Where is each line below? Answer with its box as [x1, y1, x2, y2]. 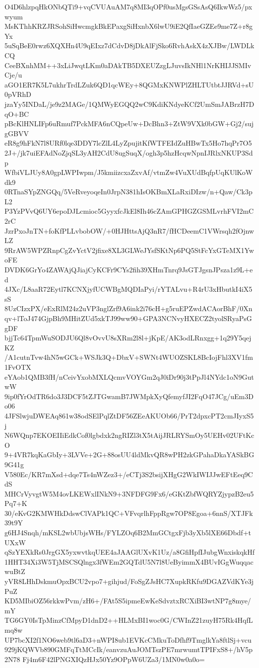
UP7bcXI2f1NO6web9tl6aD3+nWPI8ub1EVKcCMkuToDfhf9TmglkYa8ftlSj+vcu [4, 634, 252, 645]
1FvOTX [4, 361, 31, 372]
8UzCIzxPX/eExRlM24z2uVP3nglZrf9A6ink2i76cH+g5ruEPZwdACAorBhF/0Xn [4, 303, 253, 314]
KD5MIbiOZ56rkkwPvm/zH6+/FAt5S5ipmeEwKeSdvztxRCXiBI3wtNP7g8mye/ [4, 595, 251, 606]
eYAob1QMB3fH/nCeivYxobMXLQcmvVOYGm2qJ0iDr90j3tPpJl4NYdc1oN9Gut [4, 371, 254, 382]
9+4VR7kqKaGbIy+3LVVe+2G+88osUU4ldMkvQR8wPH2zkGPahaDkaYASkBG [4, 449, 255, 460]
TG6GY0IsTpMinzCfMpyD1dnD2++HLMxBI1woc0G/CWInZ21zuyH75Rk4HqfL [4, 615, 253, 625]
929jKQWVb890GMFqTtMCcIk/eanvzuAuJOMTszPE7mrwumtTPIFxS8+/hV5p [4, 644, 253, 655]
